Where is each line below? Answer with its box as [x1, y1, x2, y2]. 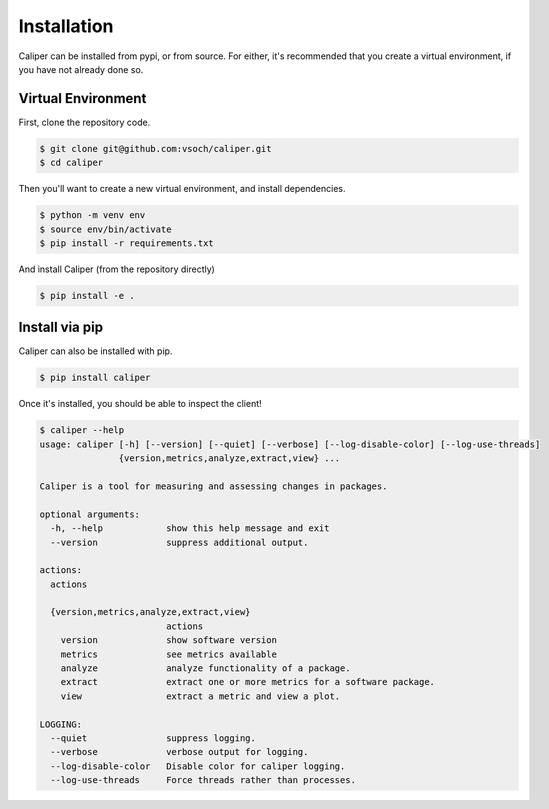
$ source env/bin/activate [39, 223, 172, 235]
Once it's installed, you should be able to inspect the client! [18, 398, 262, 410]
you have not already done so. [18, 63, 144, 75]
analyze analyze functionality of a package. [60, 663, 351, 674]
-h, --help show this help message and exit [50, 523, 330, 534]
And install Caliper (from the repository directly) [18, 263, 215, 275]
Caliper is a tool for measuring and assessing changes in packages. [39, 480, 388, 492]
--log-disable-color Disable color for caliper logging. [50, 760, 346, 772]
